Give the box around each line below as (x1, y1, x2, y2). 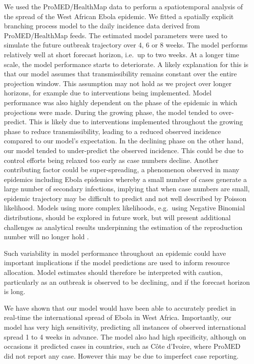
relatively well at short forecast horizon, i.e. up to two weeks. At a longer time (4, 49, 239, 59)
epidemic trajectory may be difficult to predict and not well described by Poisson (4, 193, 247, 203)
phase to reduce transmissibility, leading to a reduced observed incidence (4, 126, 221, 136)
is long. (4, 286, 25, 296)
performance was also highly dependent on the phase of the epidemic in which (4, 97, 237, 107)
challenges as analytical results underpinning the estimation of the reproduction (4, 222, 243, 232)
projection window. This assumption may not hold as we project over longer (4, 78, 232, 88)
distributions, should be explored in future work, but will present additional (4, 212, 231, 223)
